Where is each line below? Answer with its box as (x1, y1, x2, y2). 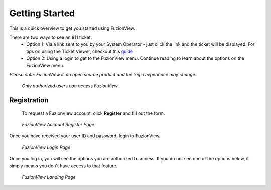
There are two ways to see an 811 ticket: (9, 34, 92, 40)
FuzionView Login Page (22, 144, 71, 150)
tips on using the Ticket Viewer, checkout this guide (26, 48, 133, 54)
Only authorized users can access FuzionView (22, 83, 118, 89)
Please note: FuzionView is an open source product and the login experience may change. (9, 71, 197, 77)
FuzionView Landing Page (22, 174, 76, 180)
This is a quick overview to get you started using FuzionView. (9, 25, 135, 31)
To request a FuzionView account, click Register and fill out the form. (22, 110, 165, 116)
